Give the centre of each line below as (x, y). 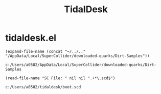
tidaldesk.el (31, 38)
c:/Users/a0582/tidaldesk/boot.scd (43, 87)
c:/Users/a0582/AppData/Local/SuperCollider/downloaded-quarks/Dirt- (81, 65)
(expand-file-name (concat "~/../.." (45, 51)
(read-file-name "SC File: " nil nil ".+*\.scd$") (60, 78)
